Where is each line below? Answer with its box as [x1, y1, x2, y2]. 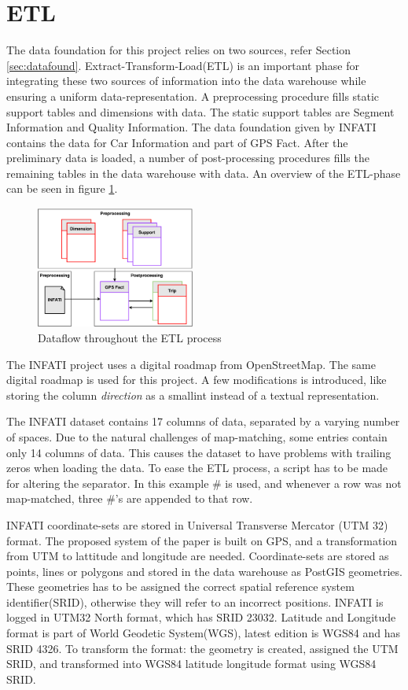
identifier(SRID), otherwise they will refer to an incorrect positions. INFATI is [6, 593, 384, 610]
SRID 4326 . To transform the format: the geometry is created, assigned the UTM [6, 640, 399, 656]
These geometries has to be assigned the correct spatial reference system [6, 578, 355, 595]
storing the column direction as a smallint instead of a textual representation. [6, 386, 380, 403]
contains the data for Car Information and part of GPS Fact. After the [6, 134, 348, 150]
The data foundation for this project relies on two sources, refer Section [6, 42, 351, 58]
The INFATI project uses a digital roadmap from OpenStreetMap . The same [6, 356, 376, 372]
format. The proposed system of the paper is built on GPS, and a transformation [6, 532, 398, 548]
